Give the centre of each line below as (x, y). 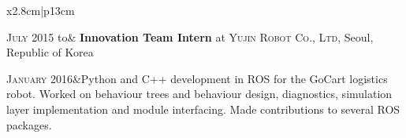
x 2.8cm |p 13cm (41, 10)
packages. (29, 124)
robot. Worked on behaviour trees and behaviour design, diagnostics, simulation (199, 94)
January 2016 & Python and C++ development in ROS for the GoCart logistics (197, 78)
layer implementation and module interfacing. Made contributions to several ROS (203, 109)
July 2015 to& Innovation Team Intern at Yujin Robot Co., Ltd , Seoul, (190, 36)
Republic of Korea (50, 52)
